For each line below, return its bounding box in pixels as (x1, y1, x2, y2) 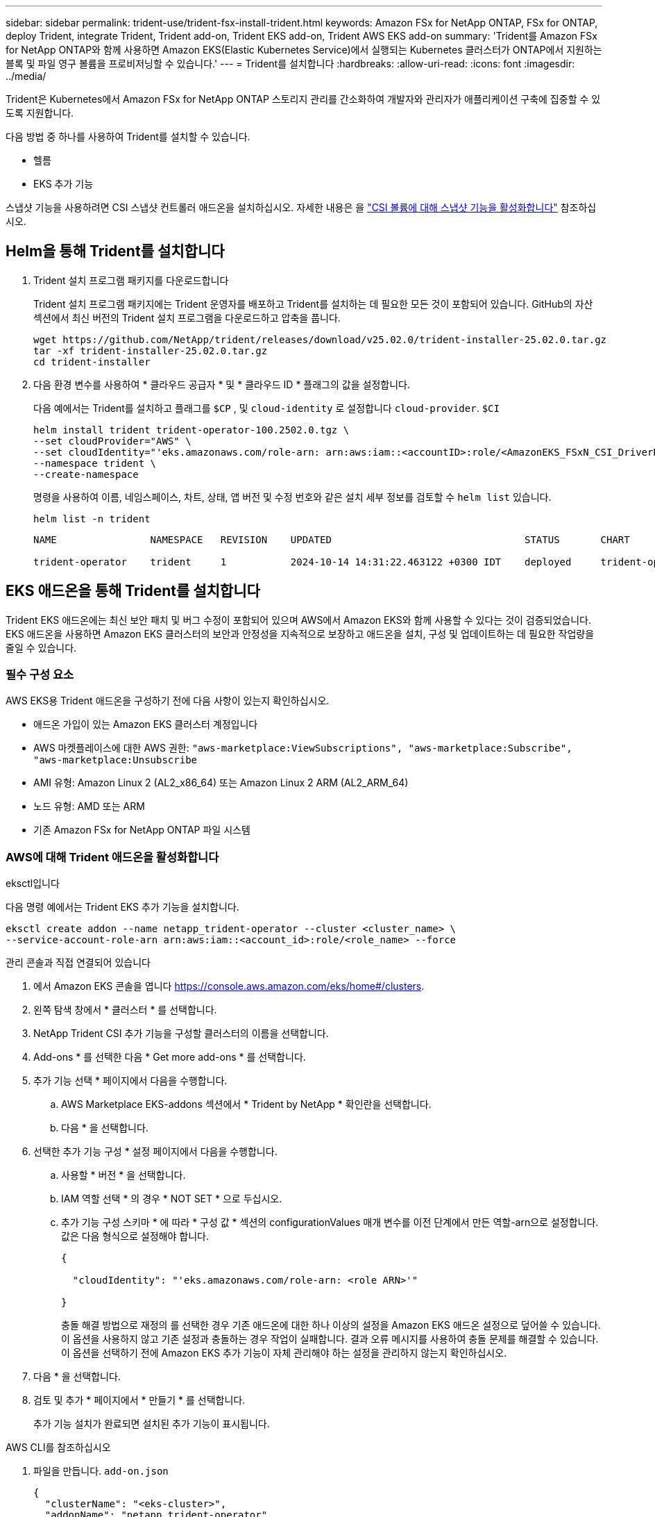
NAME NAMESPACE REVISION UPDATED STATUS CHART (33, 533, 630, 545)
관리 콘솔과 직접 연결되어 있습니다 (6, 956, 151, 969)
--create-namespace (33, 468, 139, 480)
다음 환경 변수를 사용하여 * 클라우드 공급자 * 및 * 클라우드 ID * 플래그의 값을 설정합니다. (33, 378, 410, 390)
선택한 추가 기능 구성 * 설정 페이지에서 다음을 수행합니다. (33, 1145, 278, 1158)
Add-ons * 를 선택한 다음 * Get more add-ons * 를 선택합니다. (33, 1051, 306, 1063)
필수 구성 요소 (6, 668, 74, 682)
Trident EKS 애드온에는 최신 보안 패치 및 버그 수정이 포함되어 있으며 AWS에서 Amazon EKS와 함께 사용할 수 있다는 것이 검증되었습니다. (6, 613, 592, 626)
